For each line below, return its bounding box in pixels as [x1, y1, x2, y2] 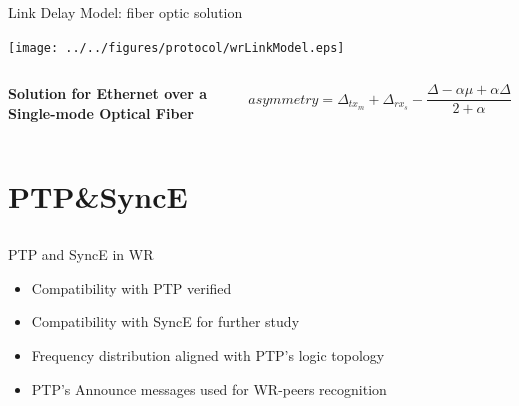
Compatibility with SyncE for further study [31, 311, 300, 332]
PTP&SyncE [8, 175, 188, 216]
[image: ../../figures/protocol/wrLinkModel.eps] [8, 40, 345, 55]
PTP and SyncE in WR [8, 244, 154, 265]
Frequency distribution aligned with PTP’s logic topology [31, 344, 385, 365]
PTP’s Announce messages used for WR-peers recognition [31, 378, 387, 399]
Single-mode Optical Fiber [8, 102, 194, 123]
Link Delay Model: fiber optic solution [8, 2, 243, 22]
